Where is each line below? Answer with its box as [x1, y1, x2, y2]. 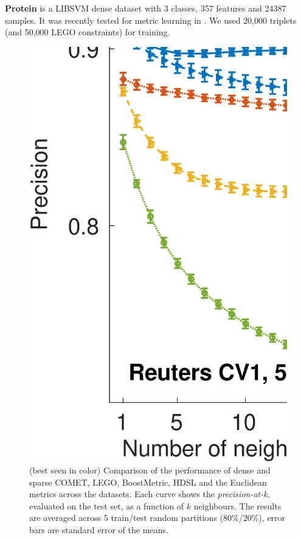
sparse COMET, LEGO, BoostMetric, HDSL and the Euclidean [29, 475, 267, 488]
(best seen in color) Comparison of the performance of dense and [29, 463, 271, 476]
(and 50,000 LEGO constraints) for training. [5, 26, 170, 38]
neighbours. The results [193, 499, 282, 512]
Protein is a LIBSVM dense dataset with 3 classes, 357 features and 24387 [5, 2, 286, 14]
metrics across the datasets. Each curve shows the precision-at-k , [29, 487, 270, 500]
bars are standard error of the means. [29, 523, 168, 536]
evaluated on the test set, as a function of [29, 499, 184, 512]
